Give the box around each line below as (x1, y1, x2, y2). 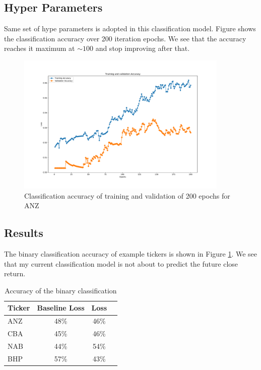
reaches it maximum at (4, 43, 75, 53)
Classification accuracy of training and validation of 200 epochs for (24, 190, 230, 201)
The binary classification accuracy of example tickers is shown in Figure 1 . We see (4, 249, 257, 259)
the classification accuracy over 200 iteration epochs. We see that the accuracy (4, 33, 246, 43)
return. (4, 268, 26, 279)
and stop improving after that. (95, 43, 190, 53)
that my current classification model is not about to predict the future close (4, 258, 238, 269)
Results (4, 225, 43, 240)
